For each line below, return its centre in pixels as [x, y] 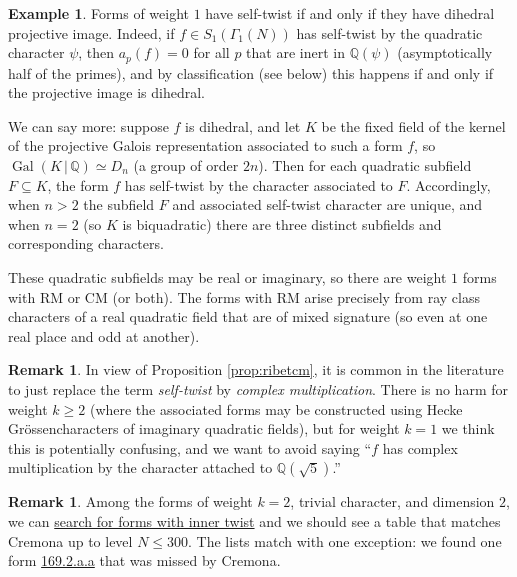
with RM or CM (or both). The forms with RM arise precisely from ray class [244, 296]
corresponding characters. [86, 243]
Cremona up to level [70, 540]
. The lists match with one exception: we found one [345, 540]
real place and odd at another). [104, 335]
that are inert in [295, 52]
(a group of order [186, 165]
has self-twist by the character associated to [258, 184]
